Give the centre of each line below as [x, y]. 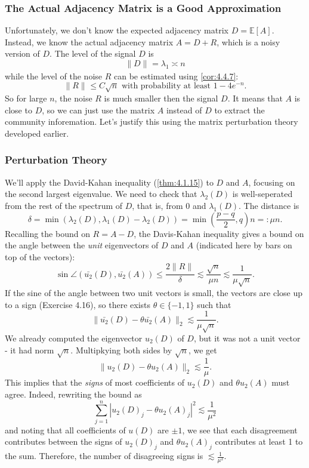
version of [22, 53]
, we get [203, 350]
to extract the [240, 110]
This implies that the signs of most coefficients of [95, 382]
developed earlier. [37, 133]
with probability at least [166, 86]
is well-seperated [262, 194]
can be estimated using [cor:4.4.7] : [176, 76]
